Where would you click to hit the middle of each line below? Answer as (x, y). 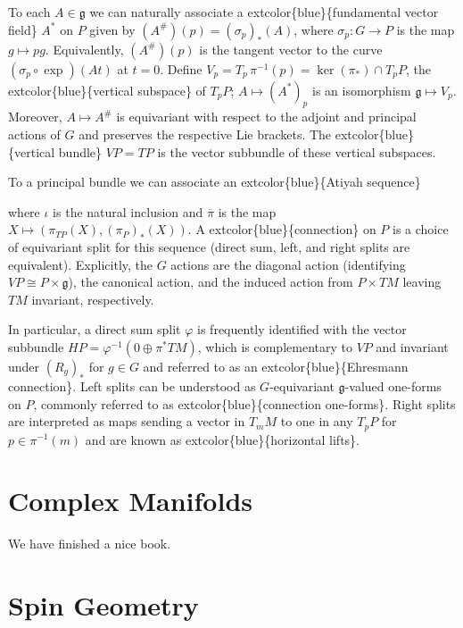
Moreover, (35, 117)
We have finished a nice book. (90, 544)
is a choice (421, 229)
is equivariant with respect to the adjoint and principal (266, 117)
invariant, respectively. (93, 299)
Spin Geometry (103, 605)
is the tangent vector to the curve (291, 49)
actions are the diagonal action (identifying (288, 264)
